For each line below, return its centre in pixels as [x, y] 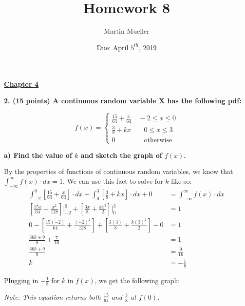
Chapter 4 [21, 84]
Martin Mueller [127, 31]
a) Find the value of [38, 155]
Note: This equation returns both [52, 296]
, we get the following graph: [137, 280]
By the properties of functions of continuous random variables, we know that [119, 171]
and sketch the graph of [121, 155]
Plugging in [21, 280]
